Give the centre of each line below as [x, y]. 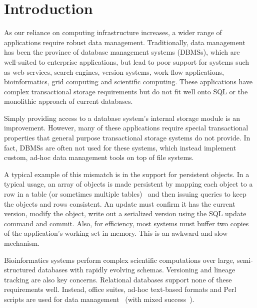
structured [20, 270]
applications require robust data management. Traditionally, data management [125, 42]
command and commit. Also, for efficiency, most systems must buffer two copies [126, 223]
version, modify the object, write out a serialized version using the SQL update [125, 213]
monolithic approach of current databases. [68, 101]
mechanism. [22, 243]
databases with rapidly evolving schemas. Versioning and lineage [136, 270]
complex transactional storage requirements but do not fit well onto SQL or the [126, 91]
